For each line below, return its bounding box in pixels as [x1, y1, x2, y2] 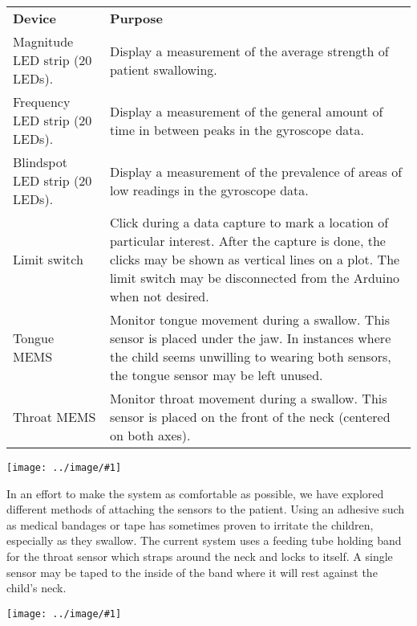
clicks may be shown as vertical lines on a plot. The [109, 250, 400, 268]
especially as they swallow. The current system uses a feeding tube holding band [6, 532, 402, 549]
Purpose [109, 9, 163, 27]
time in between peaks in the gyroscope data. [109, 120, 365, 139]
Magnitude [13, 32, 74, 51]
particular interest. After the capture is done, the [109, 231, 386, 250]
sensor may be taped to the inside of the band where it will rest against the [6, 563, 378, 580]
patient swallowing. [109, 59, 217, 79]
